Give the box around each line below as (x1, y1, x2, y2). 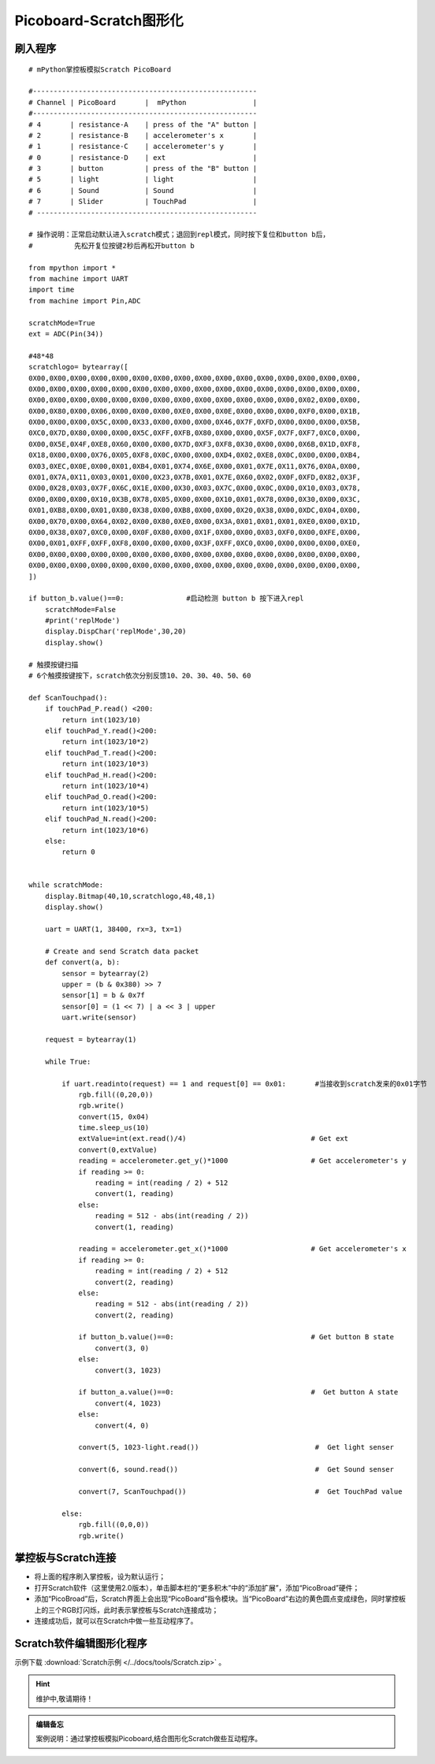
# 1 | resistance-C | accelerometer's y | (28, 142, 258, 151)
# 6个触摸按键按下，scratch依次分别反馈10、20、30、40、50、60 (28, 671, 251, 681)
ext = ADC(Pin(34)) (28, 329, 104, 338)
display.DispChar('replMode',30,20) (44, 627, 187, 636)
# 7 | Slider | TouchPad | (28, 197, 258, 206)
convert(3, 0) (95, 1343, 150, 1353)
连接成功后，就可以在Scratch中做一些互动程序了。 (34, 1616, 198, 1625)
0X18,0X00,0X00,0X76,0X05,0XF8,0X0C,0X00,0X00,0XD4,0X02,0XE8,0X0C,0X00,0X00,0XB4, (28, 451, 362, 460)
